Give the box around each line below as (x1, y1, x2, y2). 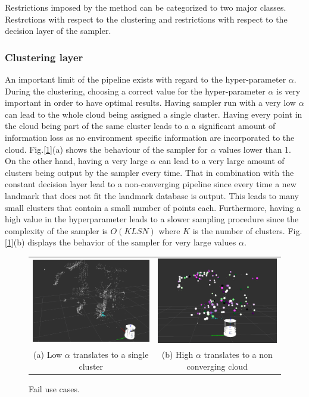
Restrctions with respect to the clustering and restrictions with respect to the (5, 12, 288, 25)
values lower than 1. (219, 143, 291, 155)
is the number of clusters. (192, 224, 285, 237)
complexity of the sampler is (5, 224, 108, 237)
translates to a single (73, 348, 149, 360)
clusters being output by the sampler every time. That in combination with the (5, 166, 294, 178)
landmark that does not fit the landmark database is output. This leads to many (5, 189, 299, 201)
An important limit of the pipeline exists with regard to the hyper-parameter (5, 73, 286, 85)
